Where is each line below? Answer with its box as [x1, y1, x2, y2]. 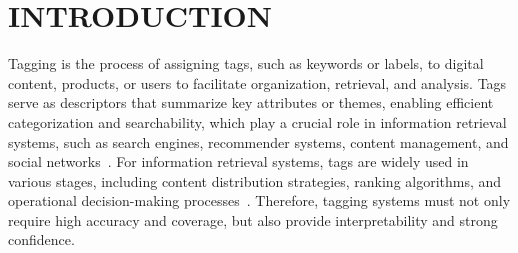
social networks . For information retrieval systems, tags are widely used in [8, 151, 469, 172]
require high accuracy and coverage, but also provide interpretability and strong [8, 209, 498, 230]
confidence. [8, 229, 75, 250]
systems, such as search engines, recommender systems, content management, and [8, 131, 509, 152]
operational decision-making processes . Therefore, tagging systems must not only [8, 190, 511, 211]
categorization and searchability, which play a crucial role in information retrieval [8, 111, 507, 132]
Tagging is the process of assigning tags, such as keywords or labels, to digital [8, 53, 484, 74]
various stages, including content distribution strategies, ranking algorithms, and [8, 170, 502, 191]
